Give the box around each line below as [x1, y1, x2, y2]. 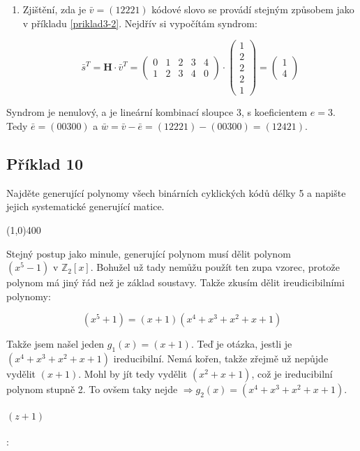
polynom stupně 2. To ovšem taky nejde [6, 382, 178, 397]
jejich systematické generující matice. [6, 199, 165, 214]
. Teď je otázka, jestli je [190, 337, 292, 351]
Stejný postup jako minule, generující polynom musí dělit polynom [6, 246, 291, 260]
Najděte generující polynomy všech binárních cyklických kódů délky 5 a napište [6, 185, 346, 200]
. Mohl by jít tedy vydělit [78, 367, 188, 381]
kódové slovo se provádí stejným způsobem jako [151, 2, 354, 16]
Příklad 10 [6, 152, 83, 174]
